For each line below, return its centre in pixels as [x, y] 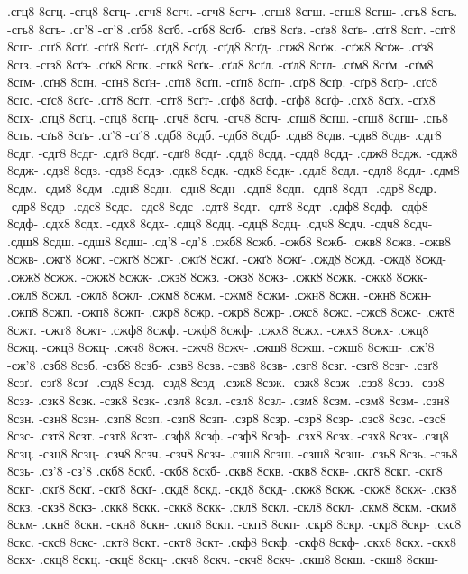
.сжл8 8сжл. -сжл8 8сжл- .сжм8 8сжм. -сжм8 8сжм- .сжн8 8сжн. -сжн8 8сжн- [220, 294]
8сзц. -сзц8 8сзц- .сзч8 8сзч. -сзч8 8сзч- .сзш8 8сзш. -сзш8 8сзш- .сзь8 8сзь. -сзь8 [233, 453]
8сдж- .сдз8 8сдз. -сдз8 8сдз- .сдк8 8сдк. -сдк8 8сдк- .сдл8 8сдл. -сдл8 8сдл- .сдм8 [234, 170]
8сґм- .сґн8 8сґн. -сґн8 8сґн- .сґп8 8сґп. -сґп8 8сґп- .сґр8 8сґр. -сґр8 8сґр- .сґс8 [223, 82]
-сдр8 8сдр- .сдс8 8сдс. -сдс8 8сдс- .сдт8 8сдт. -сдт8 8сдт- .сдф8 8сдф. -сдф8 [218, 205]
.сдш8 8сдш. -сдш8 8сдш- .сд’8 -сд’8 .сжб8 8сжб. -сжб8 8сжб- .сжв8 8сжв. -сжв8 [229, 241]
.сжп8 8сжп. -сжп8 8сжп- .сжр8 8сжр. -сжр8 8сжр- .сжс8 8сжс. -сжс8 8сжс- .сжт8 [231, 312]
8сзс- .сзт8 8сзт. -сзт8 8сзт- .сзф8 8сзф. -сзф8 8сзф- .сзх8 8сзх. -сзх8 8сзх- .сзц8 [228, 435]
